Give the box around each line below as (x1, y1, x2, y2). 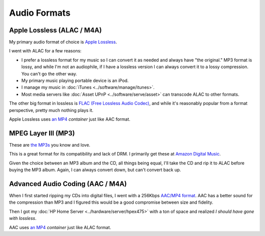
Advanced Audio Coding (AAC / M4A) (9, 180, 127, 188)
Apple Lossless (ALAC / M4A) (9, 26, 102, 34)
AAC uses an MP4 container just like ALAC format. (9, 224, 111, 230)
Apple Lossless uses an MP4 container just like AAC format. (9, 116, 131, 122)
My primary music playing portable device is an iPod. (21, 78, 129, 83)
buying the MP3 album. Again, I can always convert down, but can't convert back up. (9, 167, 181, 173)
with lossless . (9, 215, 37, 221)
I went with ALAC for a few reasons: (9, 48, 82, 54)
